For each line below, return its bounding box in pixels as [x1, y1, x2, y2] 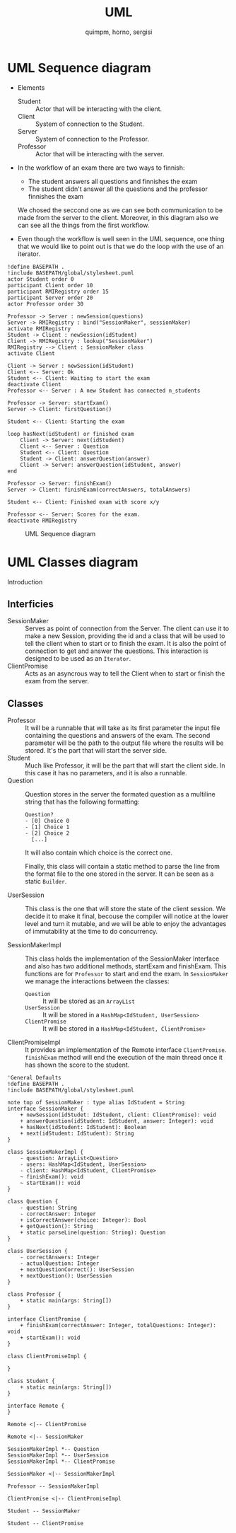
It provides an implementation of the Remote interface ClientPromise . [25, 1046, 227, 1054]
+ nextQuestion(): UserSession [20, 1273, 112, 1280]
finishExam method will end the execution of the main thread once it [25, 1053, 223, 1062]
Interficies [7, 598, 54, 611]
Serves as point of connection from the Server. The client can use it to [25, 624, 230, 633]
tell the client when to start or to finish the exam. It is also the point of [25, 640, 227, 648]
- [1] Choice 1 [25, 823, 70, 831]
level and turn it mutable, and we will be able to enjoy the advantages [25, 920, 227, 928]
